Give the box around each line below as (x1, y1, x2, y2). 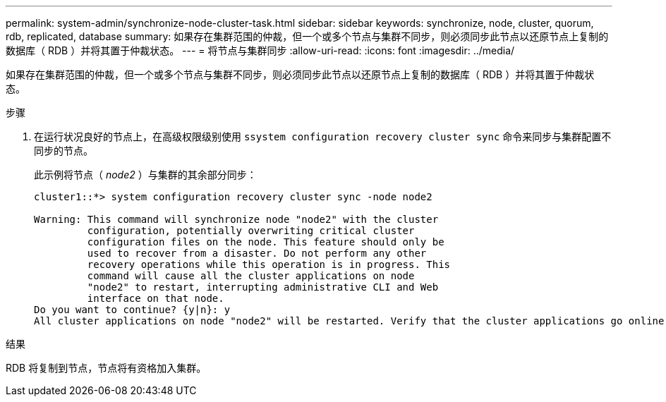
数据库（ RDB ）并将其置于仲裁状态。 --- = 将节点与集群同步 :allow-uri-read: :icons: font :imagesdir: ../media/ (6, 44, 515, 56)
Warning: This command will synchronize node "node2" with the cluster (34, 214, 439, 225)
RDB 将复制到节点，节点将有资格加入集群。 (6, 362, 207, 374)
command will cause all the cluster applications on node (87, 270, 415, 281)
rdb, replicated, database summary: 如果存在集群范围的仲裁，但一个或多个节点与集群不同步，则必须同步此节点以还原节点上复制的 (6, 30, 609, 42)
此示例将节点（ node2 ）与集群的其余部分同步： (34, 169, 257, 181)
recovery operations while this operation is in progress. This (87, 259, 451, 270)
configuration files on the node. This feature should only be (87, 236, 444, 248)
